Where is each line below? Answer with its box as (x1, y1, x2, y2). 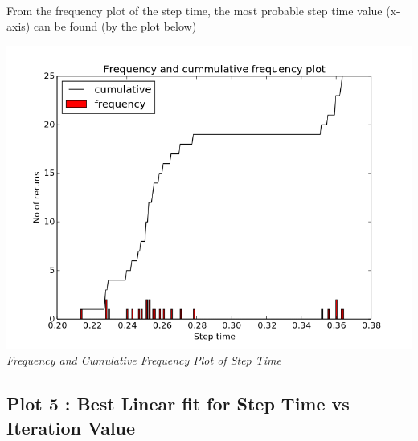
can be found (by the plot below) (33, 18, 197, 35)
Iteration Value (6, 414, 136, 439)
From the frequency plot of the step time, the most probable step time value (6, 2, 383, 18)
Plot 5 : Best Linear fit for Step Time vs (6, 391, 350, 416)
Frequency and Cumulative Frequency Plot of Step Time (6, 352, 281, 369)
